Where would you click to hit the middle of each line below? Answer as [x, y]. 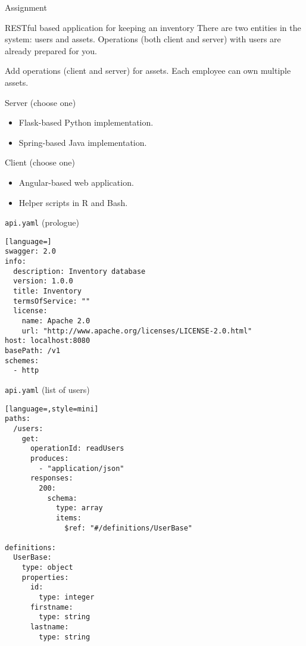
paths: [18, 419]
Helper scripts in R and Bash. [73, 202]
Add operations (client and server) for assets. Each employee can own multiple [148, 71]
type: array [79, 508]
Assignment [26, 7]
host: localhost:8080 [48, 341]
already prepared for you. [51, 50]
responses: [51, 478]
